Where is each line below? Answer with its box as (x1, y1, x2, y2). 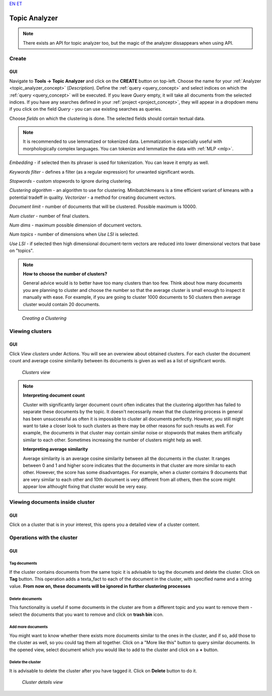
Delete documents (9, 596, 42, 601)
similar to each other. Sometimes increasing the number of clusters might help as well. (23, 437, 202, 443)
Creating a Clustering (22, 315, 66, 321)
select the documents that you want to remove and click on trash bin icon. (9, 611, 164, 617)
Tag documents (9, 561, 37, 566)
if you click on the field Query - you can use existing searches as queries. (9, 106, 162, 112)
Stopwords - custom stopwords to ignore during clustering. (9, 178, 132, 184)
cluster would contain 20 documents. (23, 301, 100, 307)
